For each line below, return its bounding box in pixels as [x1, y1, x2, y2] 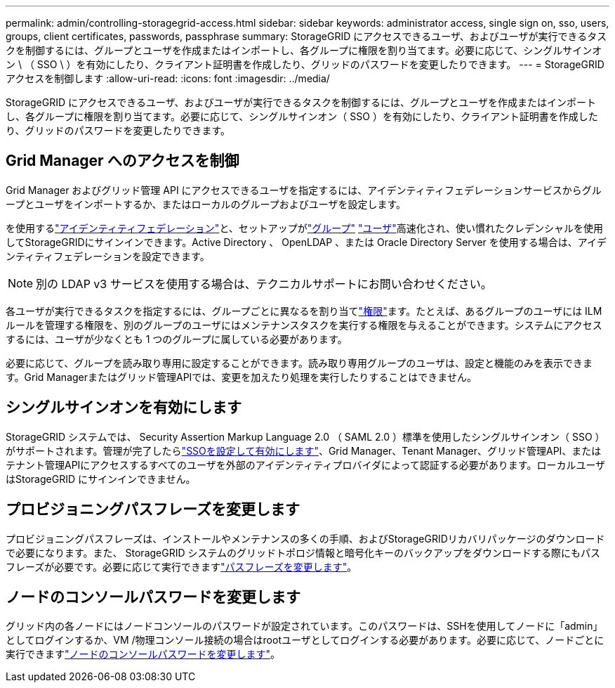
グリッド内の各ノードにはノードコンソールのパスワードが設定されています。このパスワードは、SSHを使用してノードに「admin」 [6, 620, 603, 632]
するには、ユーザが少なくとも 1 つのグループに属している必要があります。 [6, 332, 348, 345]
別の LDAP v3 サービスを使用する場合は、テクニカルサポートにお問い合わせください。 [36, 276, 492, 291]
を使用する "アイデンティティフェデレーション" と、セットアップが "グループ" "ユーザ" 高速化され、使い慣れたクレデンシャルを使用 [6, 221, 603, 234]
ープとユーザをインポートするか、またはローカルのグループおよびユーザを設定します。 [6, 197, 406, 210]
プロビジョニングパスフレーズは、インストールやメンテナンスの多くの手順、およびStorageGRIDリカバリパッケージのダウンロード [6, 532, 605, 545]
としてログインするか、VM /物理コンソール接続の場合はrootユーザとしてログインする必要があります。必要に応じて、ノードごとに [6, 634, 604, 647]
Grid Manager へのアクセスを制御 [6, 152, 239, 170]
